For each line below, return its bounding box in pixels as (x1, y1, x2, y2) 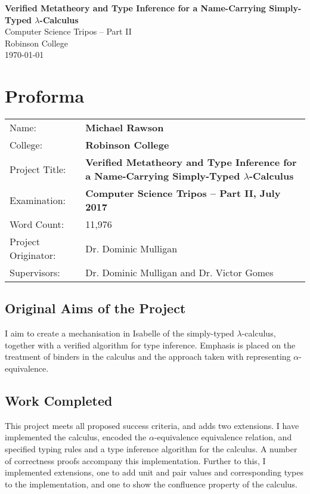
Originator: (10, 248, 56, 263)
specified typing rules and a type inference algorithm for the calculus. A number (5, 443, 297, 455)
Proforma (5, 84, 85, 108)
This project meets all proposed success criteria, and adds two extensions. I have (5, 419, 299, 431)
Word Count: (10, 217, 64, 231)
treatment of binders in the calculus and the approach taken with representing (5, 350, 291, 363)
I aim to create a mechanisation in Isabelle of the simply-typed (5, 327, 234, 339)
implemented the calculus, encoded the (5, 431, 147, 443)
